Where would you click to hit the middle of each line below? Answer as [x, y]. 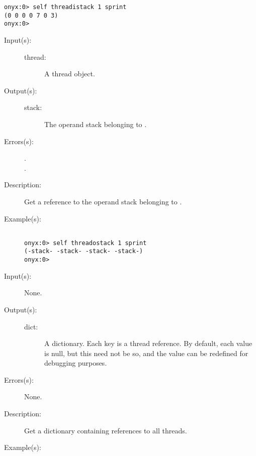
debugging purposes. [76, 363]
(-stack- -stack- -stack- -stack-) [84, 251]
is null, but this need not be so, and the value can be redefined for [146, 353]
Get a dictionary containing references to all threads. [106, 430]
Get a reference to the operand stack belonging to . [103, 201]
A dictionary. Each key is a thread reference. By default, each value [148, 343]
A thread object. [70, 74]
